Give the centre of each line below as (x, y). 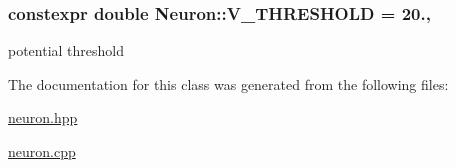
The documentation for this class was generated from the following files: (228, 83)
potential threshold (66, 50)
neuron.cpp (42, 151)
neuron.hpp (43, 117)
